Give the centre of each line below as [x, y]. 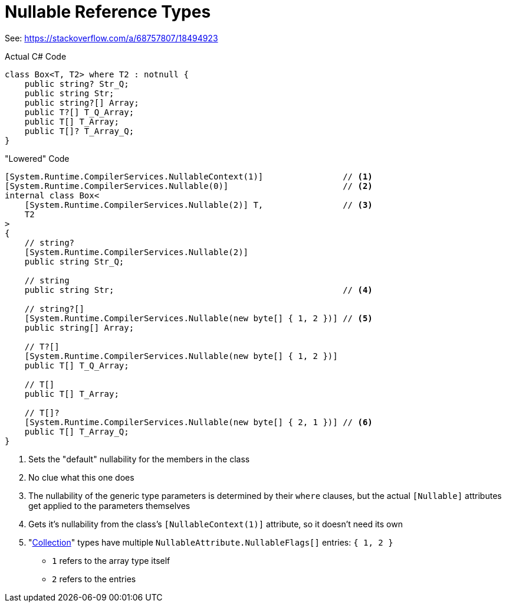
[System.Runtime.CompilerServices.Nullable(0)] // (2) [189, 186]
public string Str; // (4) [198, 290]
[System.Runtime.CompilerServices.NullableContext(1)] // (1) [189, 176]
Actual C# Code [36, 56]
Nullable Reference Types [108, 12]
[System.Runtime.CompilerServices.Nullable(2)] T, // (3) [198, 205]
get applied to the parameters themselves [109, 505]
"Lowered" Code [37, 158]
